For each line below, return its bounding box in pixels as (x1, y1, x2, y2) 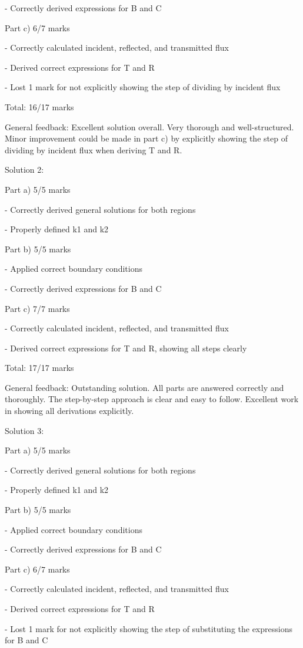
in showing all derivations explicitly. (5, 404, 134, 417)
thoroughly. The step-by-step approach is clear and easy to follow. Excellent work (5, 393, 299, 405)
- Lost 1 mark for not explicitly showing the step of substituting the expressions (5, 622, 292, 634)
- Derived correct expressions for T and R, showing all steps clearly (5, 341, 247, 354)
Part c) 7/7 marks (5, 302, 70, 314)
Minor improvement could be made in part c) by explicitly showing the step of (5, 132, 288, 144)
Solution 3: (5, 424, 44, 436)
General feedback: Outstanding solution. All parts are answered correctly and (5, 381, 284, 393)
